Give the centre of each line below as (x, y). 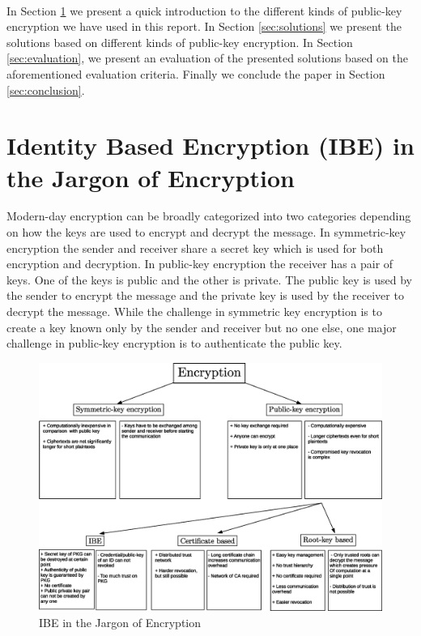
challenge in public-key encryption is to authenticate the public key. (174, 343)
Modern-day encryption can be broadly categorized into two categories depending (209, 216)
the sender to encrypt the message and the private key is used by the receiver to (205, 295)
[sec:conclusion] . (46, 90)
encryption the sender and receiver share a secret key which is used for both (195, 248)
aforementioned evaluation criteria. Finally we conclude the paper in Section (196, 73)
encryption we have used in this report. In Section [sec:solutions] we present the (204, 26)
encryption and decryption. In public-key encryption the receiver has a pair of (200, 264)
